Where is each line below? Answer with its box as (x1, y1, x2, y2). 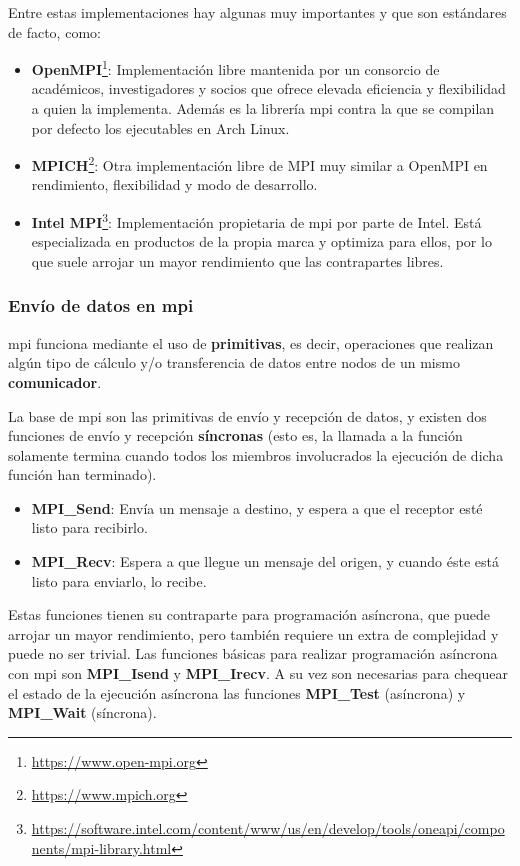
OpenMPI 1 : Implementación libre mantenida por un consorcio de (31, 56, 440, 79)
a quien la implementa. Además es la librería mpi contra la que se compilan (31, 98, 495, 119)
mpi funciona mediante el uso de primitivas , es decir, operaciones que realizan (8, 332, 494, 353)
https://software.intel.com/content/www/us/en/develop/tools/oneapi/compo (31, 818, 505, 838)
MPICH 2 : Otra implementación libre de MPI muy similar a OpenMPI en (31, 152, 488, 175)
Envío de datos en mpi (8, 293, 194, 318)
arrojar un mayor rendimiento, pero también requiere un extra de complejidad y (8, 623, 499, 644)
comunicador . (8, 371, 102, 392)
